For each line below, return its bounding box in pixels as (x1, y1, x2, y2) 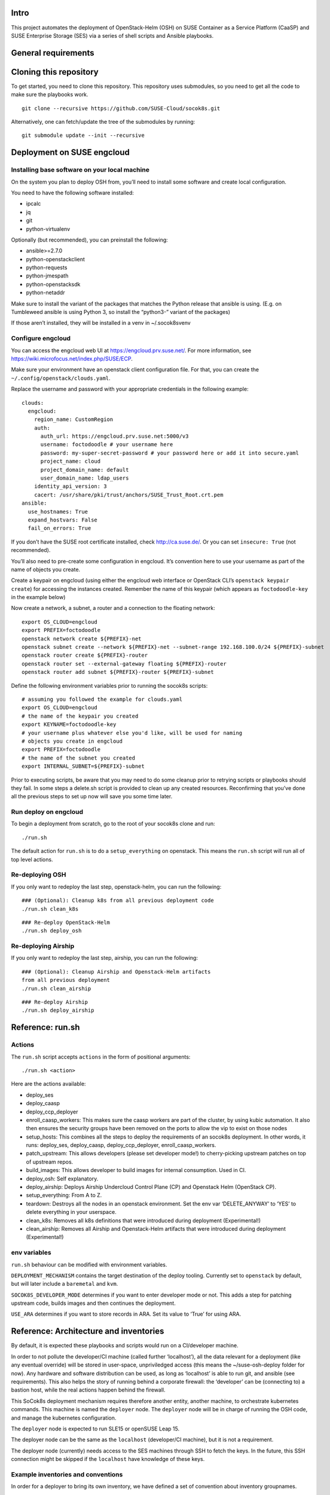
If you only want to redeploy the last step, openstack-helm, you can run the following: (11, 883, 222, 890)
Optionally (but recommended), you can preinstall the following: (11, 236, 169, 243)
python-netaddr (26, 289, 65, 296)
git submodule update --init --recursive (22, 132, 145, 139)
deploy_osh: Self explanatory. (26, 1175, 99, 1182)
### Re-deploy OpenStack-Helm (22, 919, 111, 926)
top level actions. (11, 856, 53, 863)
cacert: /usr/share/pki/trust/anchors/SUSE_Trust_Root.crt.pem (33, 491, 224, 498)
